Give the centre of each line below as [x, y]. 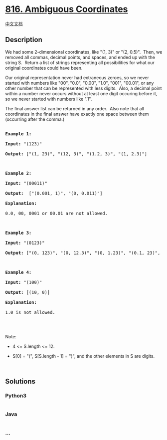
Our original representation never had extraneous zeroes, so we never [77, 77]
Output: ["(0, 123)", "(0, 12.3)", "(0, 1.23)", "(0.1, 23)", [83, 253]
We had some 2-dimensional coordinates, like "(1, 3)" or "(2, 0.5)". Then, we [84, 52]
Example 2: [18, 173]
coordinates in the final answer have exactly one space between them [77, 114]
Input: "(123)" [24, 144]
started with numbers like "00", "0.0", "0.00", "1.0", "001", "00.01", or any [80, 83]
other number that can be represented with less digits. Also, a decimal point [83, 88]
